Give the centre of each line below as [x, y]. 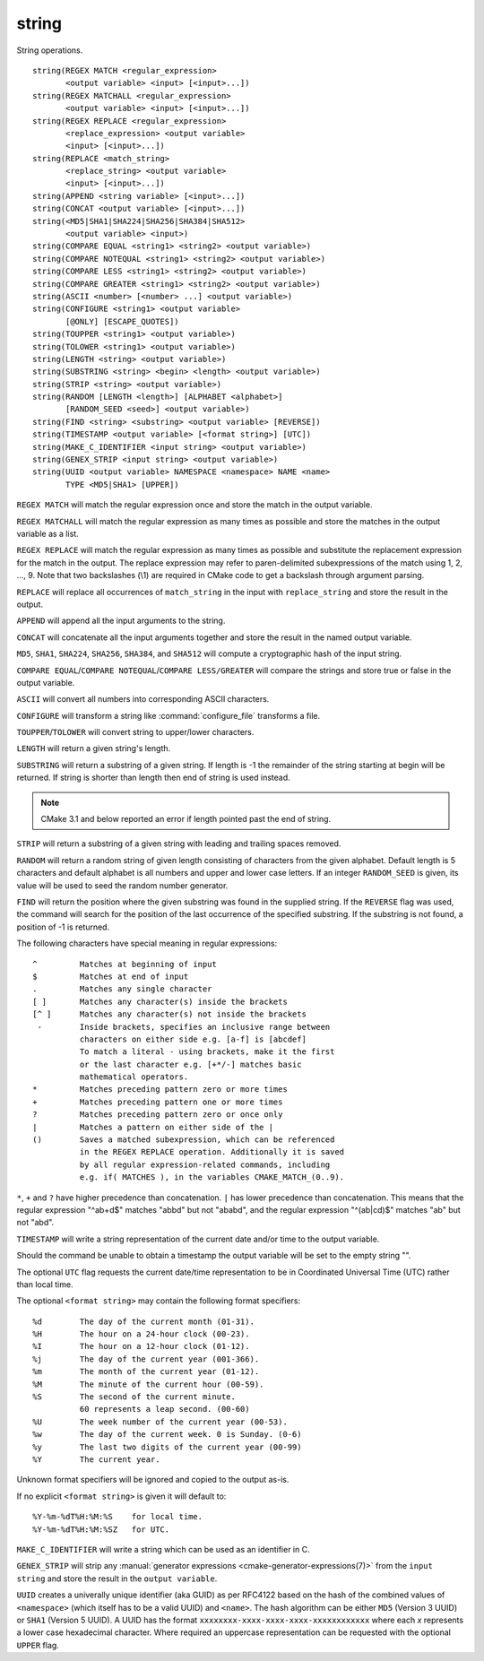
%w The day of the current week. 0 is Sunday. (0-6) [167, 1435]
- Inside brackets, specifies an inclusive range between [184, 1027]
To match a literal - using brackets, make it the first [207, 1052]
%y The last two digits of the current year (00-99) [167, 1447]
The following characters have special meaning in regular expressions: [147, 943]
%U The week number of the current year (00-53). [160, 1422]
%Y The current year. [96, 1460]
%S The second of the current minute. [134, 1397]
